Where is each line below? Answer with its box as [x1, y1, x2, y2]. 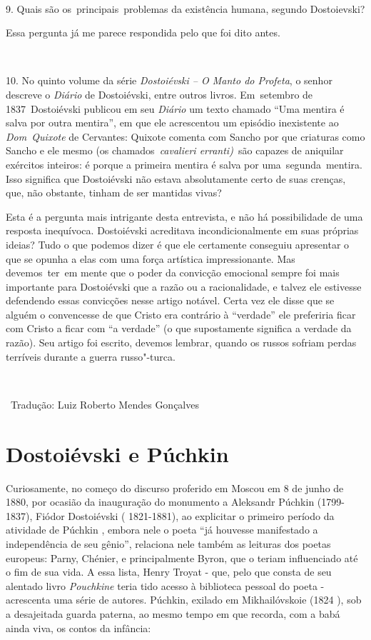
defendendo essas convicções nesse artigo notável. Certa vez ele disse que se [6, 293, 335, 308]
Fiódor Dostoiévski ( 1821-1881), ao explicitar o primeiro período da [35, 508, 335, 523]
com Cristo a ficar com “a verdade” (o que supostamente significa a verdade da [6, 321, 352, 336]
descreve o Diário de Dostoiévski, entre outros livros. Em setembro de [6, 86, 313, 101]
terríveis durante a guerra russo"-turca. [6, 349, 176, 364]
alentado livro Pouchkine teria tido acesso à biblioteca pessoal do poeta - [6, 578, 325, 593]
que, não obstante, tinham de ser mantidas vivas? [6, 185, 222, 200]
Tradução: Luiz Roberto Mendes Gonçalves [10, 396, 199, 411]
